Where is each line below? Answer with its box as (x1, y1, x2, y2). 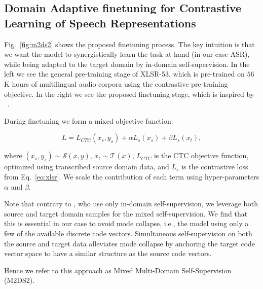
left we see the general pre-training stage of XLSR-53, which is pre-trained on (4, 68, 245, 79)
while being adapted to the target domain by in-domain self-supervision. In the (4, 58, 250, 69)
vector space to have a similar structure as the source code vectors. (4, 248, 212, 259)
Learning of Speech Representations (4, 15, 196, 30)
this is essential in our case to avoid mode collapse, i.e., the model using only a (4, 218, 249, 229)
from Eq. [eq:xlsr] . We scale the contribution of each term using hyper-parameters (4, 171, 259, 182)
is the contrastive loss (181, 161, 248, 172)
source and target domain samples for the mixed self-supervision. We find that (4, 208, 248, 219)
